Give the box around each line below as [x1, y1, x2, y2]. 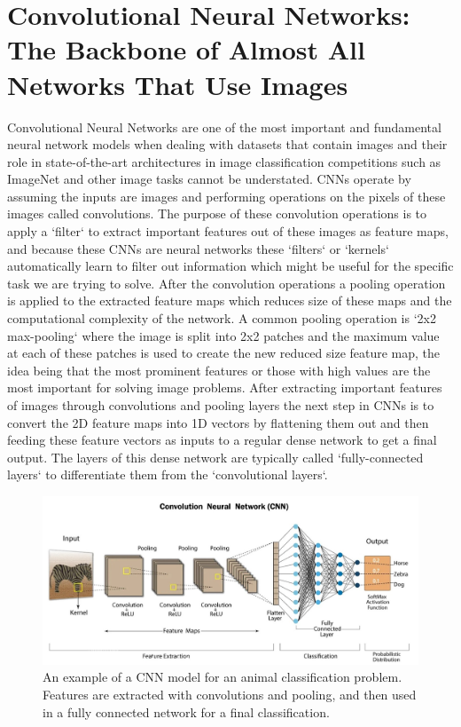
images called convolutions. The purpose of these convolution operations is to [7, 204, 427, 223]
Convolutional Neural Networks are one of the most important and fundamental [7, 117, 441, 136]
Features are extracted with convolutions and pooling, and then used [43, 684, 417, 703]
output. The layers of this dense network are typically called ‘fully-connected [7, 447, 424, 466]
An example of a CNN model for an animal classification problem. [43, 668, 402, 686]
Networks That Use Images [7, 66, 348, 102]
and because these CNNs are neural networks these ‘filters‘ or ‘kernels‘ [7, 239, 389, 257]
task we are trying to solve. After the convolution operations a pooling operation [7, 273, 446, 292]
